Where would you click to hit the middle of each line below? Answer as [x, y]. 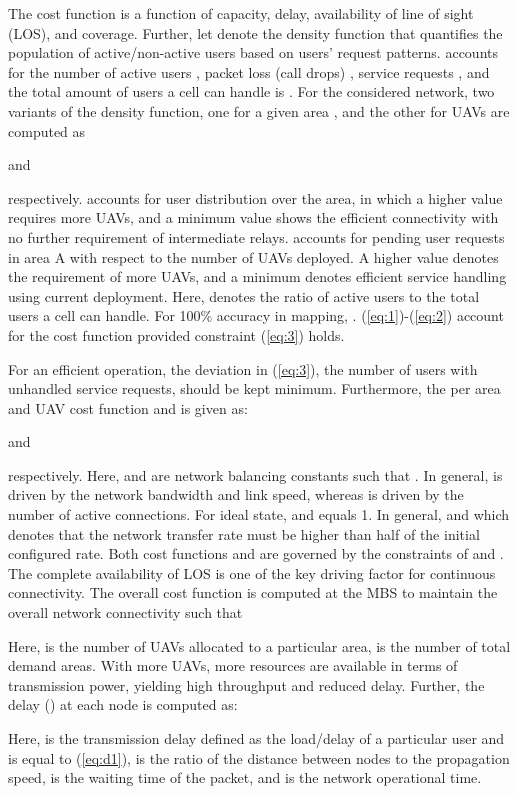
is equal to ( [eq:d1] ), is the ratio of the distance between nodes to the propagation [259, 757]
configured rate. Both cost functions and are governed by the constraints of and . [256, 553]
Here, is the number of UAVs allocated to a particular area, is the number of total [259, 645]
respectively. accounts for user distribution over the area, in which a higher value [255, 197]
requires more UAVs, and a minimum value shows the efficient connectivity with [253, 217]
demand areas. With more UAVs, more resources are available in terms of [233, 665]
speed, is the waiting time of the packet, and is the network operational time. [245, 777]
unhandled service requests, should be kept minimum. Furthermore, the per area [254, 388]
